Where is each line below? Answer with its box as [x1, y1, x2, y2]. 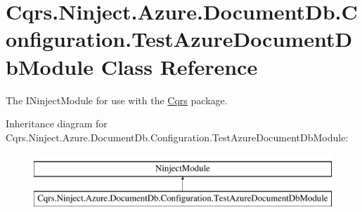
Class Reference [101, 52, 258, 80]
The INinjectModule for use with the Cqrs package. [6, 92, 228, 107]
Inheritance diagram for [6, 116, 108, 131]
